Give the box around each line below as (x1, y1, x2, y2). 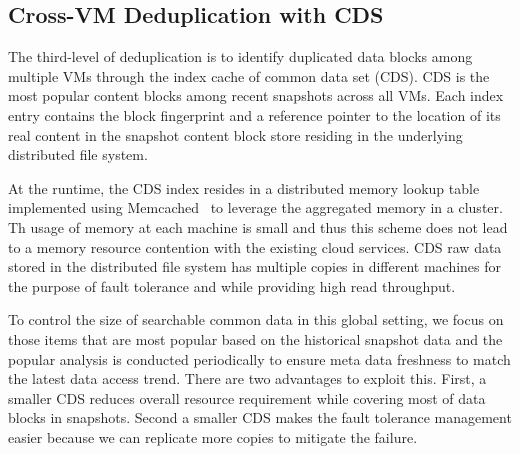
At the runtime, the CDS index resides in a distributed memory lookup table (8, 177, 480, 198)
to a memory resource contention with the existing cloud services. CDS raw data (8, 236, 502, 257)
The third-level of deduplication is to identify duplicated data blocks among (8, 46, 473, 67)
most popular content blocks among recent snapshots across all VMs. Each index (8, 85, 504, 106)
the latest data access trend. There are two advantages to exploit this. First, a (8, 368, 487, 389)
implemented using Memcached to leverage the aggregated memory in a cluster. (8, 197, 503, 218)
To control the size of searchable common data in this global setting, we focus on (8, 309, 504, 330)
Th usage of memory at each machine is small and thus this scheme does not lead (8, 216, 508, 237)
